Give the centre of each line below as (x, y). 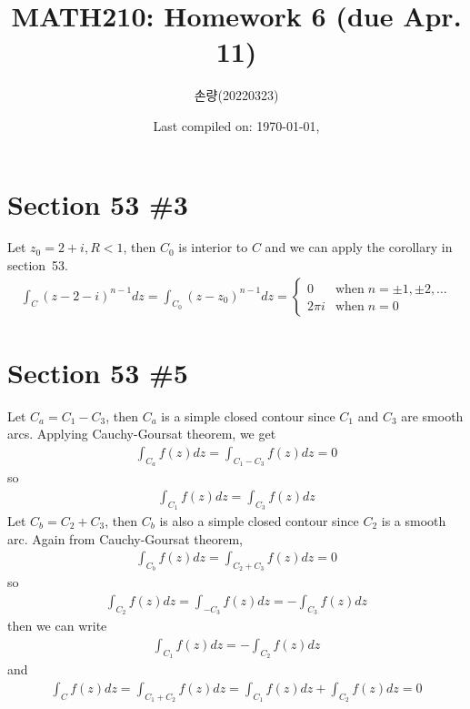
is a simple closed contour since (248, 415)
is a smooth (414, 521)
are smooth (432, 415)
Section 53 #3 (98, 203)
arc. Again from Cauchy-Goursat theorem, (125, 538)
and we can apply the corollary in (359, 247)
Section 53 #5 (98, 372)
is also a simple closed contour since (259, 521)
